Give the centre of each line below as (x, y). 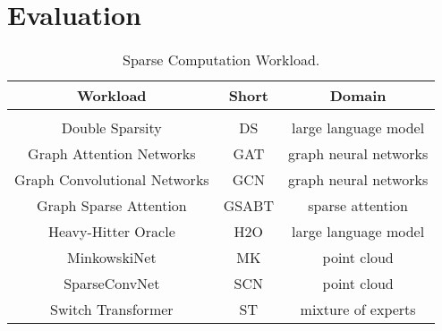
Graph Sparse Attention (111, 206)
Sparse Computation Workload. (221, 60)
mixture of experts (358, 310)
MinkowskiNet (112, 258)
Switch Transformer (112, 310)
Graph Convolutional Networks (112, 180)
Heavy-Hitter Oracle (111, 232)
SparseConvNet (112, 284)
